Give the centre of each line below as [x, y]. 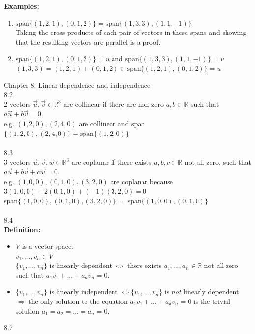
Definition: [22, 229]
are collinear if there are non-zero [113, 104]
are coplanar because [142, 181]
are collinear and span [112, 123]
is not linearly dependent [202, 291]
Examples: [22, 6]
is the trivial [212, 301]
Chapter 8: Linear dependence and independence [77, 84]
